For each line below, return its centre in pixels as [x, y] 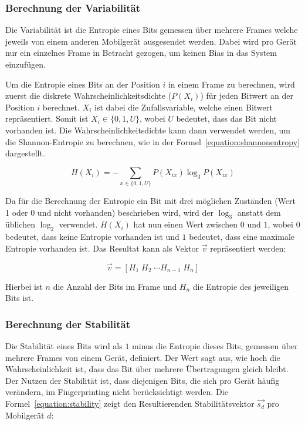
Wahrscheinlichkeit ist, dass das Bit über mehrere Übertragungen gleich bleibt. [147, 369]
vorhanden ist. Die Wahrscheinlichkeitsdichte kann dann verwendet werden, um [148, 130]
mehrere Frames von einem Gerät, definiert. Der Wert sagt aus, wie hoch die [143, 357]
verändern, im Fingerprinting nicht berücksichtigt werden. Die [117, 392]
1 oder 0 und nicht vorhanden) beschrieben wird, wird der [110, 212]
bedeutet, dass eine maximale [242, 237]
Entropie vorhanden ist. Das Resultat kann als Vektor [102, 248]
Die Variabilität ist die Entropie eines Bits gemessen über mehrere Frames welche [152, 30]
